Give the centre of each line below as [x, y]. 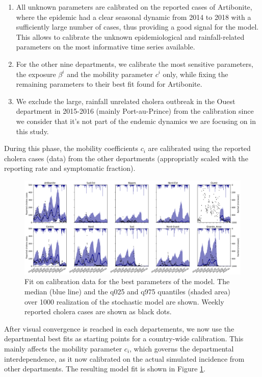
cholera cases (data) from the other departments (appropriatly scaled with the [126, 158]
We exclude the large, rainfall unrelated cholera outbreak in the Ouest [126, 101]
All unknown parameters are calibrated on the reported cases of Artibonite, [134, 7]
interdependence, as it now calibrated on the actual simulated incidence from [124, 358]
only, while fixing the [195, 74]
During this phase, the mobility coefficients [71, 148]
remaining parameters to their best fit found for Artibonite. [109, 84]
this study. [32, 131]
